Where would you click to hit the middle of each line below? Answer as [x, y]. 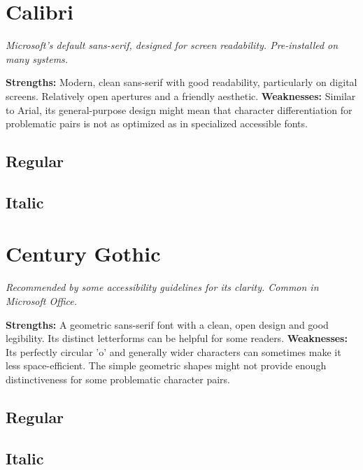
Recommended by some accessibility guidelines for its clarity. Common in [162, 287]
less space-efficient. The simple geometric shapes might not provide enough [166, 365]
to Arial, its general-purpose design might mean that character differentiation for [179, 109]
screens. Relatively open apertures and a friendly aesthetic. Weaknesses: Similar [181, 95]
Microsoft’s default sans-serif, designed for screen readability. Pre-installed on [172, 45]
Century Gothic [83, 254]
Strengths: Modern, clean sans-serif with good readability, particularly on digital [181, 82]
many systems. [37, 58]
